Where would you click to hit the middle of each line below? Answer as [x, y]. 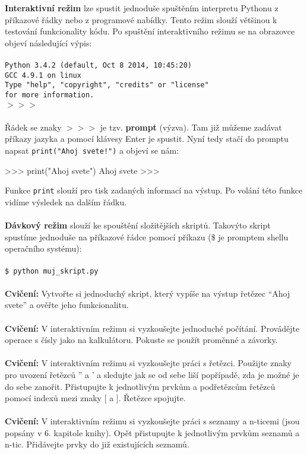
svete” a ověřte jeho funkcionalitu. [67, 305]
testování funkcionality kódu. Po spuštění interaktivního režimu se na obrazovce [150, 31]
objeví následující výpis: [48, 42]
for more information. [50, 95]
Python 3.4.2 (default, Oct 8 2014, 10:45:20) [98, 65]
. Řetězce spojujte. [152, 398]
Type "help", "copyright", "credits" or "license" [107, 85]
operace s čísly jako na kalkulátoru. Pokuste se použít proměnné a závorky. [141, 340]
